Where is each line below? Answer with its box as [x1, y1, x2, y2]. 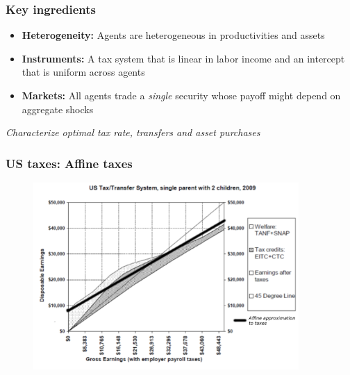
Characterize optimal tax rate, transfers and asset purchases [6, 125, 260, 140]
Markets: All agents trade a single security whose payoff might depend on [22, 88, 341, 102]
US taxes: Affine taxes [6, 154, 133, 172]
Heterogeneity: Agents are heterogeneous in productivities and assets [22, 28, 325, 42]
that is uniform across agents [22, 65, 145, 79]
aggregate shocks [22, 101, 94, 116]
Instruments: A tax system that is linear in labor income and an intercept [22, 51, 345, 65]
